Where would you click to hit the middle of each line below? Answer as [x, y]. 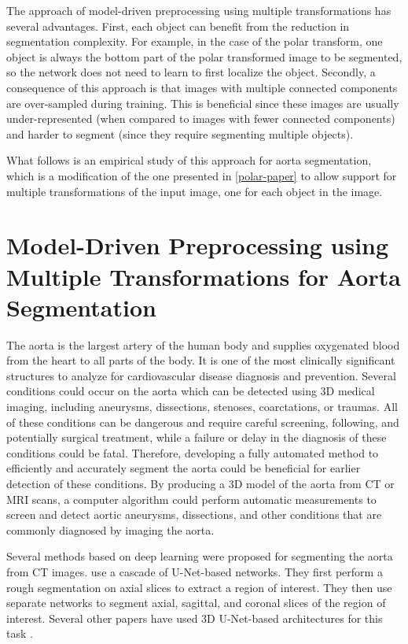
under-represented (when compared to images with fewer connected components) [201, 118]
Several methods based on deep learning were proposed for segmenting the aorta [200, 556]
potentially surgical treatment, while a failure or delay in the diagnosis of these [197, 437]
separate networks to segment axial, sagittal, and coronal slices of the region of [196, 603]
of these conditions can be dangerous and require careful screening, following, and [203, 422]
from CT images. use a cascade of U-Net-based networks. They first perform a [195, 571]
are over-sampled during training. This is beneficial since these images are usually [203, 103]
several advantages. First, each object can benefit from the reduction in [178, 26]
